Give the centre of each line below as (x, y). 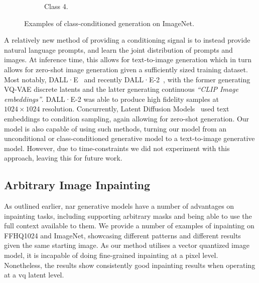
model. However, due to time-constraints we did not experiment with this (117, 148)
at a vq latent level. (34, 275)
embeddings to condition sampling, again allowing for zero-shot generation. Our (127, 118)
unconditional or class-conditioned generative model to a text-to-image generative (129, 138)
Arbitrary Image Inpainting (77, 185)
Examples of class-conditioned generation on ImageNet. (109, 23)
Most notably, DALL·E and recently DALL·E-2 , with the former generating (127, 79)
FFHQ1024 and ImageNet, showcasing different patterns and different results (122, 235)
